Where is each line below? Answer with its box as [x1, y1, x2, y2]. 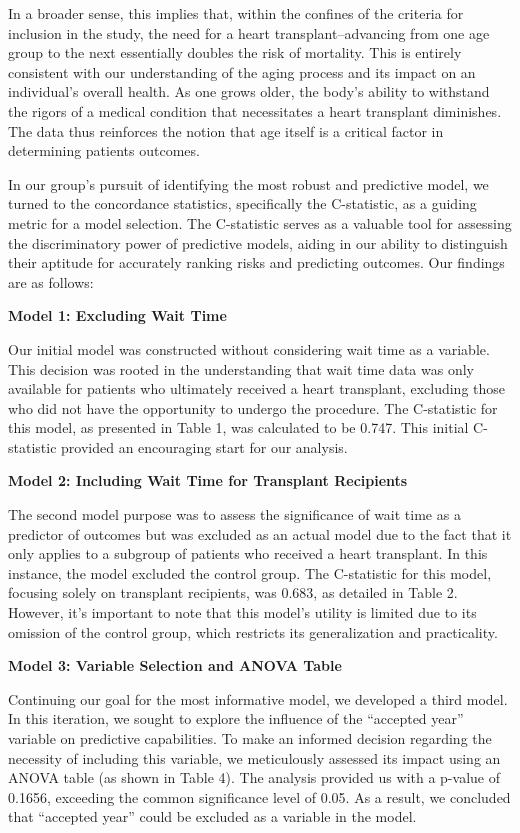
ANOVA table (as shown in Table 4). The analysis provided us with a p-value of [8, 767, 500, 788]
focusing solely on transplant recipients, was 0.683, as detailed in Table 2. [8, 582, 458, 603]
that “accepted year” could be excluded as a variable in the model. [8, 806, 417, 827]
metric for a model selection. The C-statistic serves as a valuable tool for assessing [8, 212, 512, 233]
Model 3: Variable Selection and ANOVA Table [8, 655, 342, 676]
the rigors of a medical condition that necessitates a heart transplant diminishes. [8, 100, 502, 121]
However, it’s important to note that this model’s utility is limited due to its [8, 602, 477, 623]
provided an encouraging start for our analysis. [61, 436, 348, 457]
